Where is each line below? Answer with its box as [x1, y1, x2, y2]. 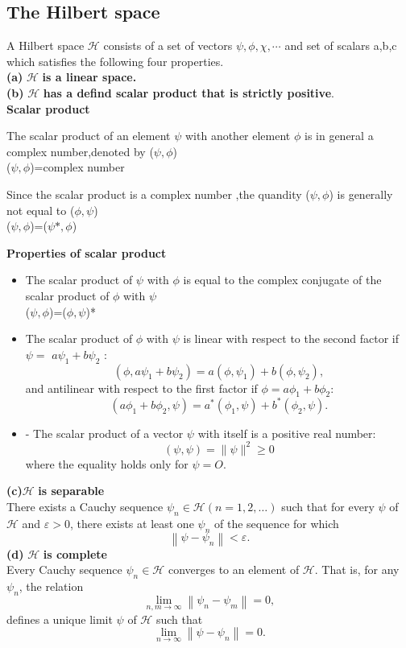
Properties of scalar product [6, 244, 167, 261]
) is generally [329, 185, 393, 202]
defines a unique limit [6, 610, 113, 627]
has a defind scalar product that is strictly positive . [43, 84, 334, 101]
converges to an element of [168, 561, 300, 578]
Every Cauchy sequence [6, 561, 122, 578]
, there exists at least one [70, 514, 194, 531]
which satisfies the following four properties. [6, 52, 224, 69]
